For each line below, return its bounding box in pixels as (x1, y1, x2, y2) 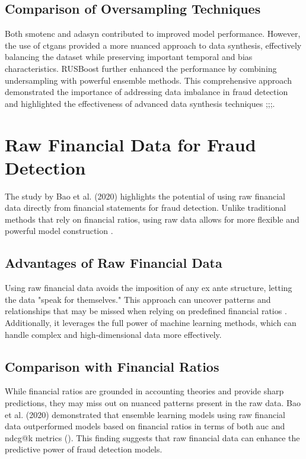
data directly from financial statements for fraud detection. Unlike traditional (5, 201, 286, 214)
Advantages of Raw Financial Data (5, 254, 222, 272)
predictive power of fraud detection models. (5, 443, 162, 455)
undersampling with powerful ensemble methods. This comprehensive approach (5, 74, 292, 86)
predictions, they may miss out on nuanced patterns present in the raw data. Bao (5, 397, 301, 409)
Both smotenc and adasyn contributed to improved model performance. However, (5, 27, 301, 40)
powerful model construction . (5, 224, 113, 237)
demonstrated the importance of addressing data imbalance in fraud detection (5, 86, 288, 98)
